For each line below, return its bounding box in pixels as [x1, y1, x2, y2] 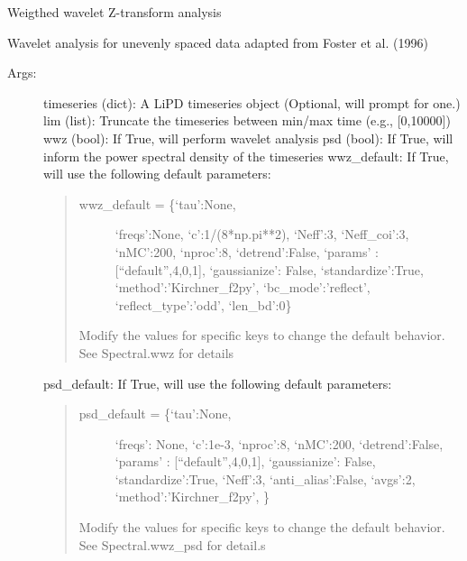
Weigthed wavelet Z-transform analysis [7, 3, 222, 21]
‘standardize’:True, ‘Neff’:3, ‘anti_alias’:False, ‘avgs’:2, [114, 469, 416, 488]
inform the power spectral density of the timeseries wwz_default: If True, [43, 146, 449, 165]
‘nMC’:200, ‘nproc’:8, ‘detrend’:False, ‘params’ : [114, 242, 379, 261]
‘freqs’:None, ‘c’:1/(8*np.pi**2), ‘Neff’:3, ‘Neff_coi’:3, [114, 225, 409, 244]
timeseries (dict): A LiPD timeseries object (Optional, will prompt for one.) [43, 93, 461, 112]
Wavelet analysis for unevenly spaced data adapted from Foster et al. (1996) [7, 32, 428, 51]
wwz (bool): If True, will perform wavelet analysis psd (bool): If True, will [43, 128, 453, 147]
